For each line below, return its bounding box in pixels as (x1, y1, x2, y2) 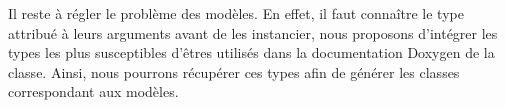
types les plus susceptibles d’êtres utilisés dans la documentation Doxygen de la (8, 42, 495, 63)
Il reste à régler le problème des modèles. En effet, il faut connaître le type (8, 3, 464, 23)
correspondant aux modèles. (8, 81, 179, 102)
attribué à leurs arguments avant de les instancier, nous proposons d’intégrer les (8, 22, 498, 43)
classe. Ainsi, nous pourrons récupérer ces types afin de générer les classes (8, 61, 460, 82)
